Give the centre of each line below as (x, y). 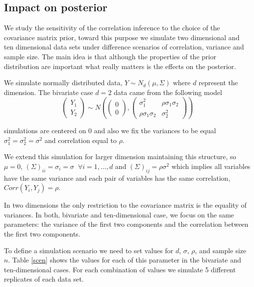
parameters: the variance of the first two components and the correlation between (126, 224)
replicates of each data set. (44, 279)
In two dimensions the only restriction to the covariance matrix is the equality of (125, 205)
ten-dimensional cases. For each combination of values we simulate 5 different (120, 269)
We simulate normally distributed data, (63, 83)
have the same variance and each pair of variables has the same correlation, (117, 178)
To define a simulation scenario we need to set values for (89, 250)
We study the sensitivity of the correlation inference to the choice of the (112, 28)
